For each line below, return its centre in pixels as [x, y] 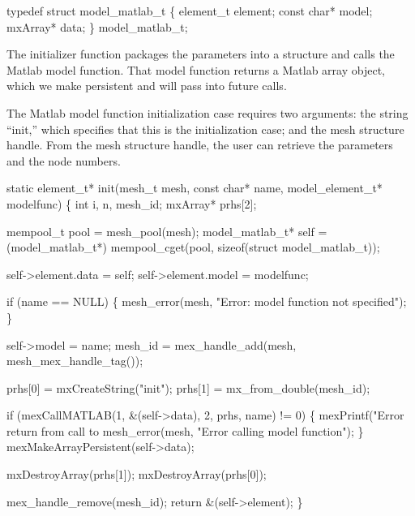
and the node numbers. [64, 160]
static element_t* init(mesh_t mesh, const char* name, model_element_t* [195, 188]
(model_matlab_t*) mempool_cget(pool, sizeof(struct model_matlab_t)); [193, 247]
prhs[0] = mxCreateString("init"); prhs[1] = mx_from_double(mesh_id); [188, 387]
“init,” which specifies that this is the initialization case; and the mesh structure [205, 129]
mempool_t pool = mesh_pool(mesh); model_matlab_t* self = [167, 231]
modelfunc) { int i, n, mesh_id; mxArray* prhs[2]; [132, 203]
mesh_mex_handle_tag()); [75, 361]
